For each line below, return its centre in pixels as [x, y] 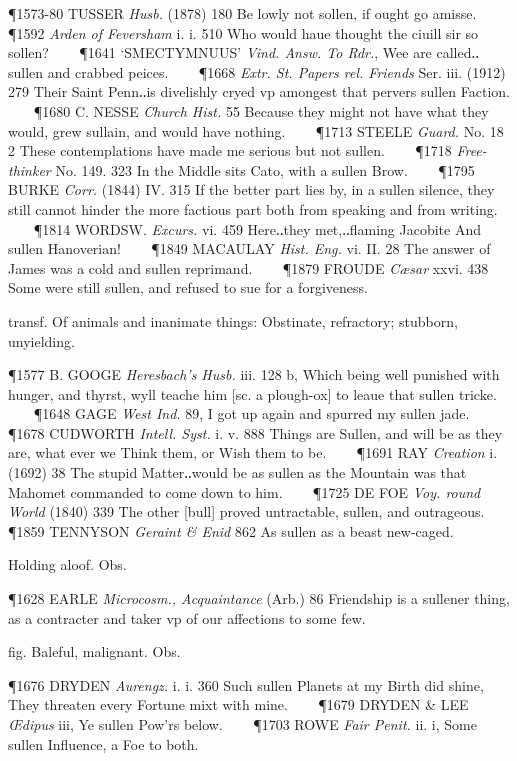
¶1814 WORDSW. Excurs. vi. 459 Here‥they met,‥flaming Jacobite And [257, 228]
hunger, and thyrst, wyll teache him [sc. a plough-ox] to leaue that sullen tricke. [252, 393]
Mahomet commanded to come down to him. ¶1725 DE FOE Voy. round [244, 491]
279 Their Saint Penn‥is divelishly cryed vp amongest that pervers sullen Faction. [259, 91]
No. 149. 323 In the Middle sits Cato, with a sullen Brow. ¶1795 [265, 169]
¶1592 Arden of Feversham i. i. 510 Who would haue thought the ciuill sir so [243, 32]
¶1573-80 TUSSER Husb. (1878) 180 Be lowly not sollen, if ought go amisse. [242, 13]
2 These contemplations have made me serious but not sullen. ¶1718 [230, 150]
